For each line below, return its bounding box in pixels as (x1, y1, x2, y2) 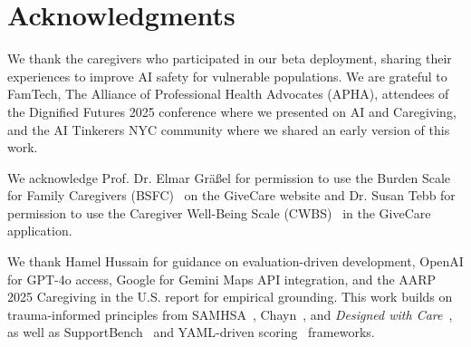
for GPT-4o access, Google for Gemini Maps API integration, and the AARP (7, 269, 437, 288)
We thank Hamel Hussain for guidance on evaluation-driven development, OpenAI (7, 252, 464, 271)
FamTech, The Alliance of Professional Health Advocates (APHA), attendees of (7, 84, 449, 103)
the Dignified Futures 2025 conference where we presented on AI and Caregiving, (7, 101, 457, 120)
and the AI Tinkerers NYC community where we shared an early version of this (7, 120, 450, 139)
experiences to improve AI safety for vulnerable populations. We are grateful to (7, 66, 447, 85)
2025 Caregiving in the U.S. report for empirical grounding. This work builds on (7, 287, 453, 306)
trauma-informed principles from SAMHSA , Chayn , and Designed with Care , (7, 304, 453, 323)
